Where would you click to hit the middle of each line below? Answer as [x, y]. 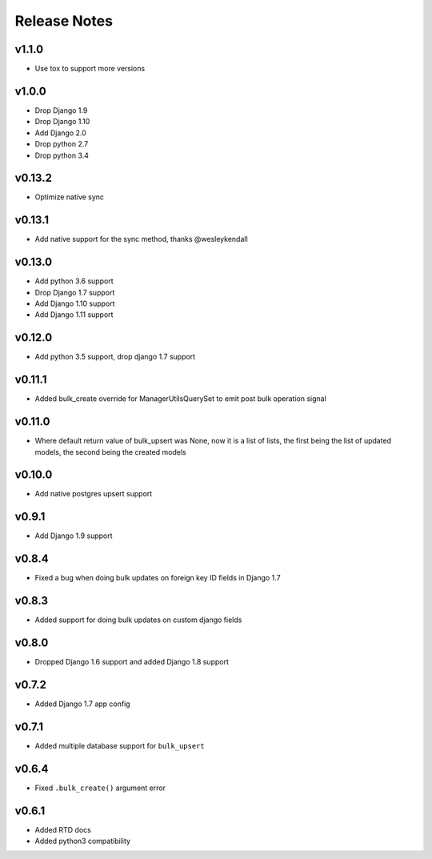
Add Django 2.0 [61, 133]
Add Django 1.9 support [74, 536]
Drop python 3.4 [62, 155]
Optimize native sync [69, 197]
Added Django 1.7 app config [83, 704]
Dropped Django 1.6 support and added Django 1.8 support [132, 662]
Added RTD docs [63, 829]
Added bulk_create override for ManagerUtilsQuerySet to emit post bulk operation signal [181, 399]
